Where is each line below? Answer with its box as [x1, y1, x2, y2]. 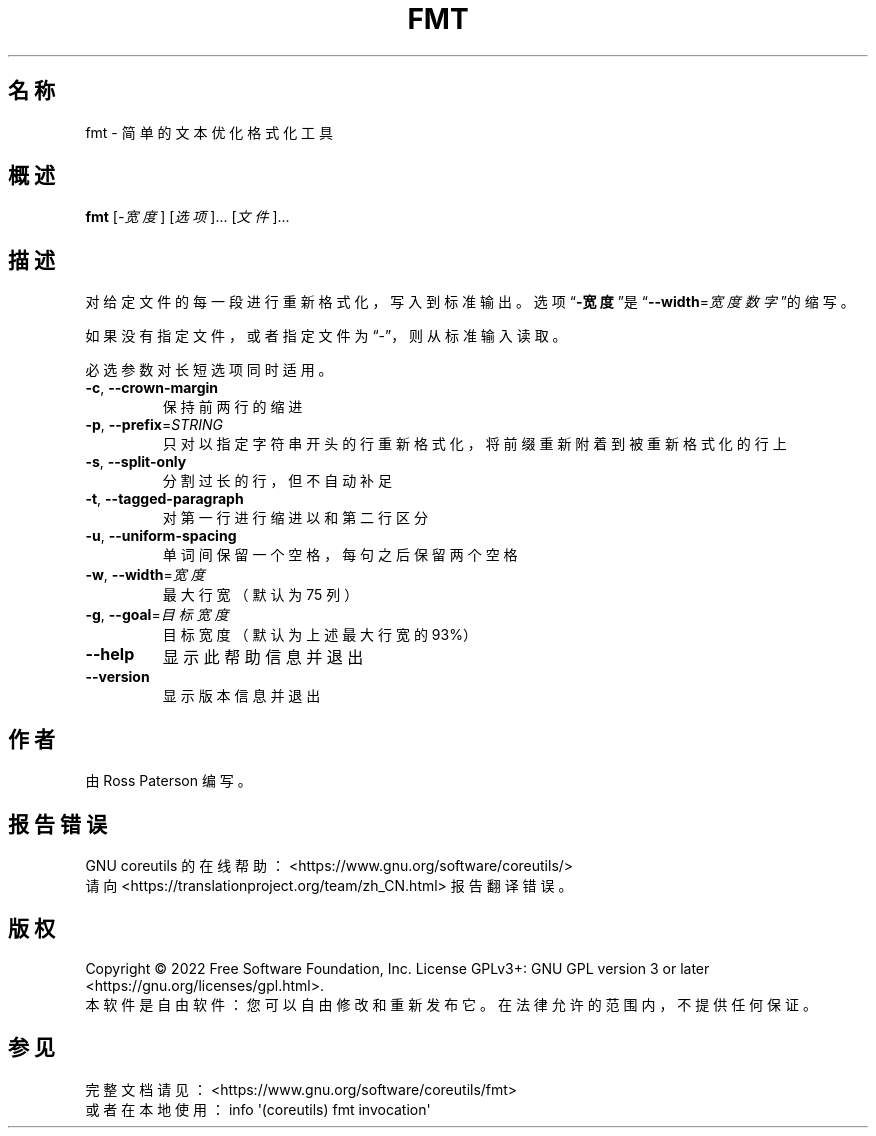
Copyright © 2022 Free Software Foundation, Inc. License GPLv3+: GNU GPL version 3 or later [85, 959, 710, 977]
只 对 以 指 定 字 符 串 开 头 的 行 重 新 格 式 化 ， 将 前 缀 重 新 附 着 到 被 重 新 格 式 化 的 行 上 [162, 435, 787, 453]
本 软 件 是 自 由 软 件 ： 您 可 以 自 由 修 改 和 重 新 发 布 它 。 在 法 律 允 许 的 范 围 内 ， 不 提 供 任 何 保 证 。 [85, 995, 817, 1013]
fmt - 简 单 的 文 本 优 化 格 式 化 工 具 [85, 123, 334, 141]
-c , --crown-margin [85, 379, 219, 397]
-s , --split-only [85, 453, 187, 471]
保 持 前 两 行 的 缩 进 [162, 398, 303, 416]
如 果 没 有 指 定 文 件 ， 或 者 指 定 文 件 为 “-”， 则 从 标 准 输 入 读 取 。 [85, 327, 567, 345]
